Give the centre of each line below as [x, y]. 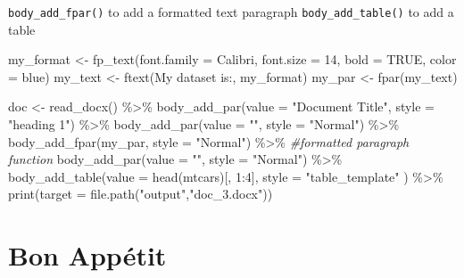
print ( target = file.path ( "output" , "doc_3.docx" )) [141, 194]
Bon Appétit [87, 255]
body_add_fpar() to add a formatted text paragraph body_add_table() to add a [231, 12]
